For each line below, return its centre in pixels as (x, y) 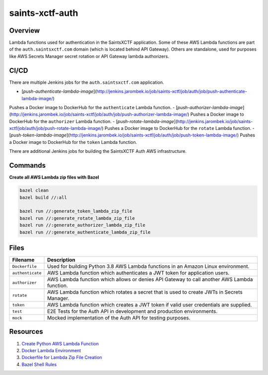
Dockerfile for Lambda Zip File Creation (62, 358)
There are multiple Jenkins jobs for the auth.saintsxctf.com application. (87, 82)
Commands (28, 165)
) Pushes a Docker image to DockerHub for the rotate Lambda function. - (178, 128)
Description (61, 260)
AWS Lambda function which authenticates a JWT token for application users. (138, 273)
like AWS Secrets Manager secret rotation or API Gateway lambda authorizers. (89, 56)
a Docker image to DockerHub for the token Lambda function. (73, 142)
